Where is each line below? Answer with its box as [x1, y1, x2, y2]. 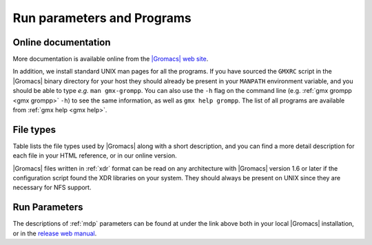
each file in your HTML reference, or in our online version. [12, 151, 177, 160]
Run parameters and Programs [12, 10, 192, 25]
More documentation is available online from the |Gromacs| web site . [12, 55, 209, 63]
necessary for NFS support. [12, 183, 92, 192]
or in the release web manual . [12, 229, 97, 237]
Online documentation [12, 36, 111, 48]
